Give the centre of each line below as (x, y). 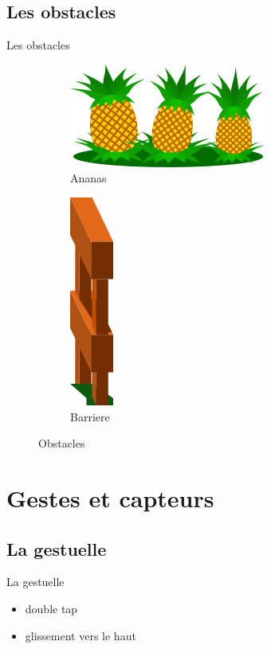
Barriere (90, 416)
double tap (51, 608)
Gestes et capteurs (110, 497)
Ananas (88, 178)
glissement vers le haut (81, 635)
